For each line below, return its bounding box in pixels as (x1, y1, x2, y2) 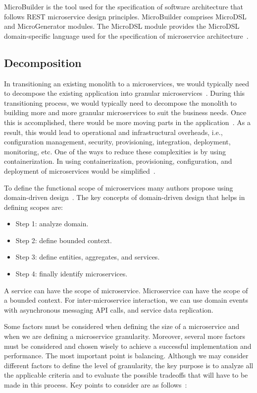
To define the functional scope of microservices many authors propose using (4, 182, 233, 193)
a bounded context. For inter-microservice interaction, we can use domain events (4, 295, 248, 305)
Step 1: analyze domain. (15, 218, 89, 229)
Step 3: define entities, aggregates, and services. (15, 252, 160, 262)
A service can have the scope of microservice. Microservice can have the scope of (4, 285, 248, 295)
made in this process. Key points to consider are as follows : (4, 380, 187, 390)
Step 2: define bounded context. (15, 235, 112, 245)
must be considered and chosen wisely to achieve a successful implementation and (4, 340, 252, 351)
